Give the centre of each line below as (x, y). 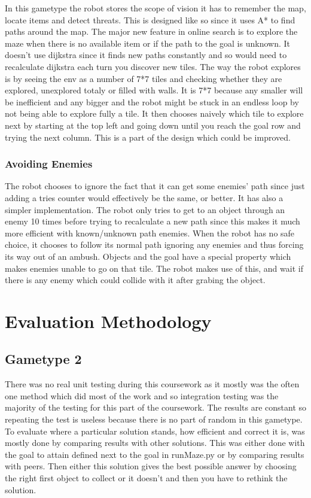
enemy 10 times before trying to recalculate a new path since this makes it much (153, 221)
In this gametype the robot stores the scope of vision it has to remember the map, (155, 8)
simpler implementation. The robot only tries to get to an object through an (145, 209)
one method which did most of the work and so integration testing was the (142, 395)
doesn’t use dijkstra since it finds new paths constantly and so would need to (146, 55)
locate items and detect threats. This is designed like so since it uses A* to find (150, 19)
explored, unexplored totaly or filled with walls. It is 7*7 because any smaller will (154, 90)
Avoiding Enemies (49, 164)
